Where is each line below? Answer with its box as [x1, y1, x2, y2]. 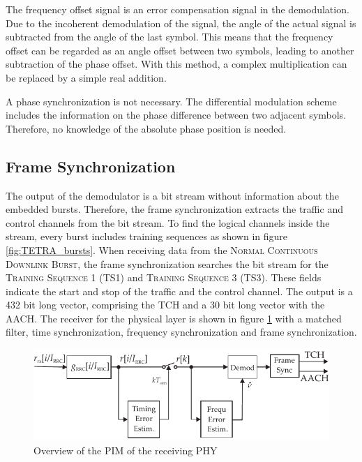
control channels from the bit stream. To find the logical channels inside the [6, 215, 330, 230]
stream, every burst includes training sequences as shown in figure [6, 229, 287, 244]
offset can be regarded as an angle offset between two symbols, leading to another [6, 43, 354, 57]
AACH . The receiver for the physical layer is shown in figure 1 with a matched [6, 311, 342, 325]
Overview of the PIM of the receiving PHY [33, 443, 218, 458]
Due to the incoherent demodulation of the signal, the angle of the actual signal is [6, 15, 356, 30]
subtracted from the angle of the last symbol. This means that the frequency [6, 29, 333, 44]
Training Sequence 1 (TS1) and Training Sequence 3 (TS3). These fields [6, 270, 322, 285]
